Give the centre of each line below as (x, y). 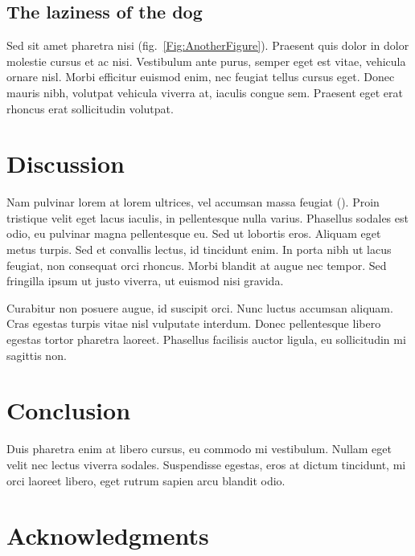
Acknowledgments (108, 536)
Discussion (66, 164)
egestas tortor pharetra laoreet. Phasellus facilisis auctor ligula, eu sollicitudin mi (206, 339)
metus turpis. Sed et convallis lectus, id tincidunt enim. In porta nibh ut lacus (199, 249)
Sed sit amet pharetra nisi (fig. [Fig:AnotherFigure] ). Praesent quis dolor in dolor (208, 45)
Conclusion (69, 410)
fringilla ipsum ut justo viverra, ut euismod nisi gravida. (145, 281)
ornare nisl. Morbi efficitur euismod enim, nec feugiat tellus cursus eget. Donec (201, 77)
